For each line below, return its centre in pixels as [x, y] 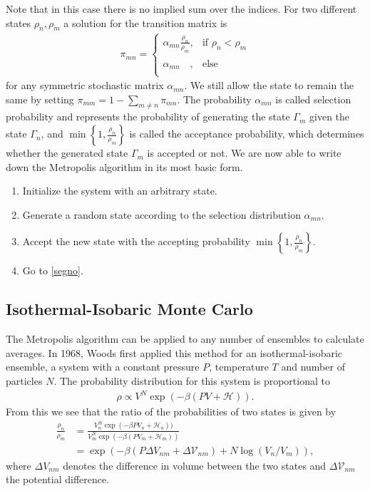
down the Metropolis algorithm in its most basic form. [124, 166]
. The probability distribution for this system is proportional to [192, 381]
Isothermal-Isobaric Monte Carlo [129, 309]
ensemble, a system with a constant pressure [103, 367]
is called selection [313, 99]
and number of [313, 367]
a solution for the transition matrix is [145, 22]
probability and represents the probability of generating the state [148, 117]
